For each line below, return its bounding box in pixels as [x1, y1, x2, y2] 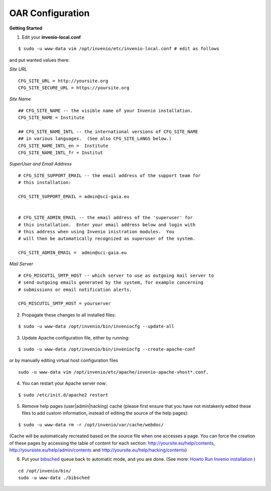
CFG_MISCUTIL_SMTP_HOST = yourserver [18, 301, 111, 306]
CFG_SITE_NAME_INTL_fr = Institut [18, 150, 103, 155]
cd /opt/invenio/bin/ [18, 468, 71, 473]
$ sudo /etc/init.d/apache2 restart [18, 392, 108, 398]
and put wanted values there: [9, 57, 70, 63]
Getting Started [9, 25, 43, 31]
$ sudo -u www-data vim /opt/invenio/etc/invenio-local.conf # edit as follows [18, 46, 219, 52]
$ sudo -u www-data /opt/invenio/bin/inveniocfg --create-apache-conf [18, 347, 196, 352]
